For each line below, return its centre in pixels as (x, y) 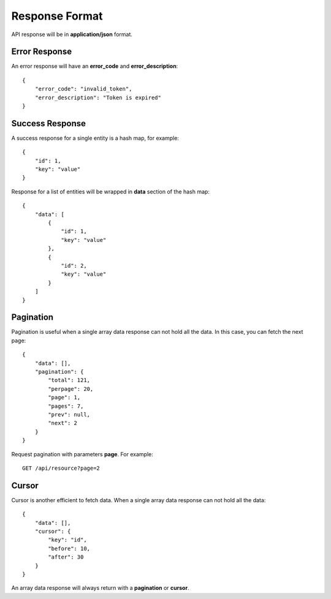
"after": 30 (66, 557)
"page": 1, (64, 397)
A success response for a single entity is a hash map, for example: (95, 138)
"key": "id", (67, 540)
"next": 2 (63, 423)
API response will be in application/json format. (72, 34)
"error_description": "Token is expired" (98, 97)
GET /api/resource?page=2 (61, 468)
